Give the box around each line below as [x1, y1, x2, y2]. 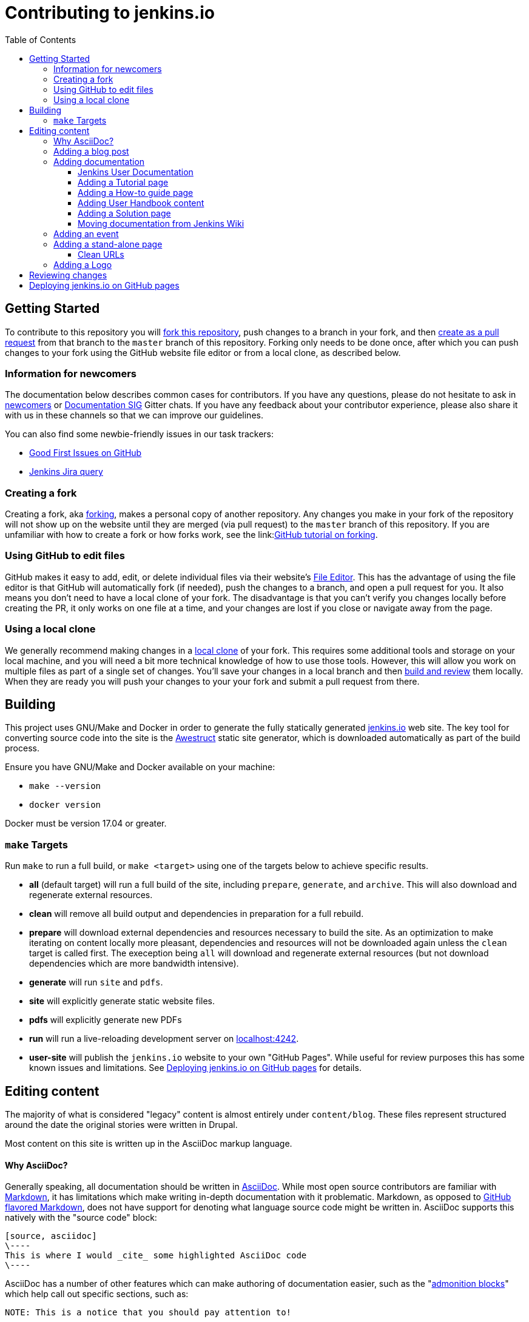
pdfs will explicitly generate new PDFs [29, 1015, 182, 1025]
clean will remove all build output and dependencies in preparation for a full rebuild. [29, 908, 364, 919]
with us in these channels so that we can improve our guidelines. [5, 410, 263, 421]
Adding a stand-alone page [53, 238, 163, 249]
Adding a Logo [53, 259, 112, 270]
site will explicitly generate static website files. [29, 996, 215, 1007]
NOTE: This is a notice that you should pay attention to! [5, 1307, 292, 1318]
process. [5, 743, 39, 754]
